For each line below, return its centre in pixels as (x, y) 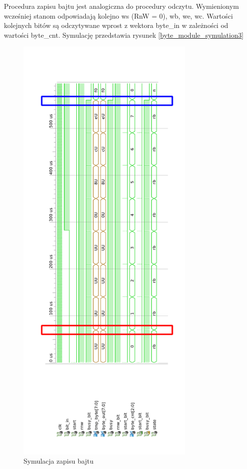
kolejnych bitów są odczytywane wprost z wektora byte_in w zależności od (116, 25)
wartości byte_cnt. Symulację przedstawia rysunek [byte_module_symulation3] (124, 35)
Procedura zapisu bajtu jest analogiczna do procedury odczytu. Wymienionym (122, 6)
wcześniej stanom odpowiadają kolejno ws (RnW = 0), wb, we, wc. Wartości (119, 15)
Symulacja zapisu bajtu (59, 461)
